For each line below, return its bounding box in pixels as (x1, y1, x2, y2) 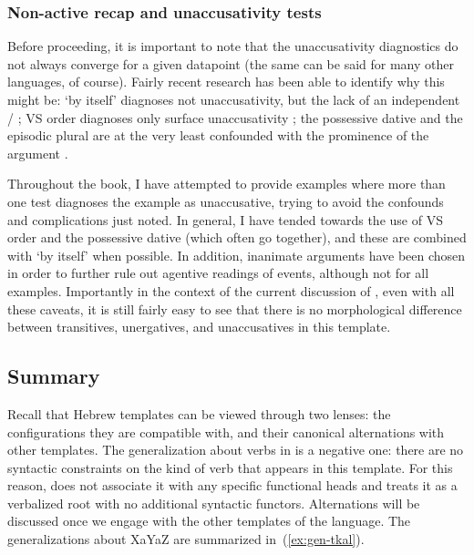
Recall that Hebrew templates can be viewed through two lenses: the (7, 404, 391, 423)
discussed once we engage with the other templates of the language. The (7, 511, 411, 530)
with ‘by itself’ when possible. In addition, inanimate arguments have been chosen (7, 245, 466, 264)
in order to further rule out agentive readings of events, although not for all (7, 263, 429, 283)
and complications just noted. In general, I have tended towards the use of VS (7, 210, 443, 229)
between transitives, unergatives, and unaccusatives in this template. (7, 317, 391, 336)
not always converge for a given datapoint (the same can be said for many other (7, 54, 454, 73)
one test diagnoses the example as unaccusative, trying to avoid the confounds (7, 191, 444, 211)
